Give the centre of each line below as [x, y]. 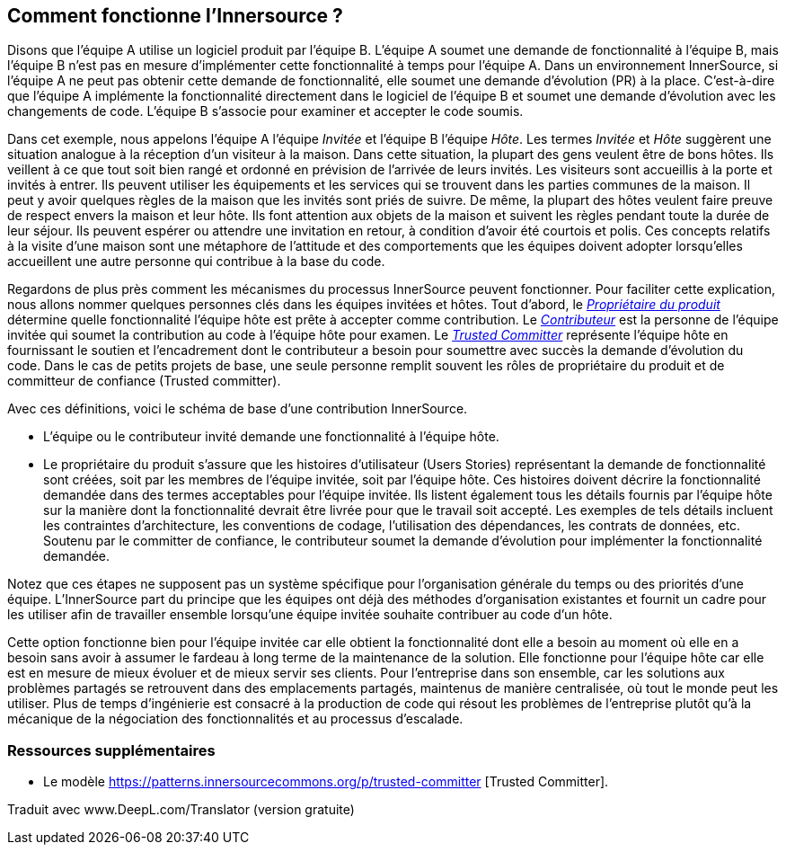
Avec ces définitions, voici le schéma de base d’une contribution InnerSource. [238, 409]
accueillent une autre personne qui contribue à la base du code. [196, 262]
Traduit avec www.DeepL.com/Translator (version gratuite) [181, 810]
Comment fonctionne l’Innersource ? [175, 16]
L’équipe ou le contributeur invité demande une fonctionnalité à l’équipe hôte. [271, 437]
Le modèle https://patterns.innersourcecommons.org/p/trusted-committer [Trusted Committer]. [326, 782]
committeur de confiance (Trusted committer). [144, 381]
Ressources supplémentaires [111, 750]
